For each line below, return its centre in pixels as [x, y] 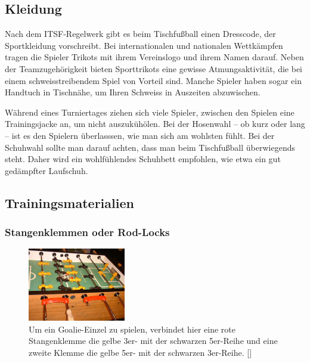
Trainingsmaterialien [69, 202]
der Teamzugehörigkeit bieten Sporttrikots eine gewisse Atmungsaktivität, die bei [154, 68]
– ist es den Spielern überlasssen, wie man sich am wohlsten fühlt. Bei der [140, 135]
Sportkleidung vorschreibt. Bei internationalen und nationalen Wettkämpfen [144, 45]
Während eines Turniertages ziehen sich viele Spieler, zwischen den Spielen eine [150, 112]
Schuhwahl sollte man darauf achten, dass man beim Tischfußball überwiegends [150, 147]
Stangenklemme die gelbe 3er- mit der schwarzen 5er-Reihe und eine [153, 341]
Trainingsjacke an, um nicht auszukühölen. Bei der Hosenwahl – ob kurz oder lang [155, 124]
